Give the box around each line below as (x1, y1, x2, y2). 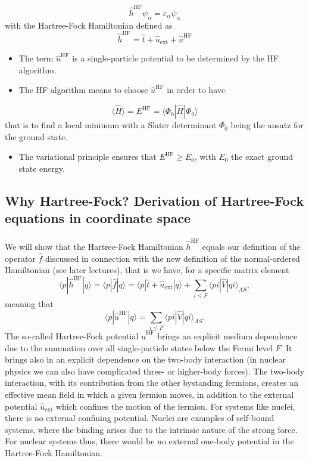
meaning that (5, 298, 54, 310)
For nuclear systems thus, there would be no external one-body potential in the (5, 435, 294, 447)
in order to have (167, 83, 225, 96)
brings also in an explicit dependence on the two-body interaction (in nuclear (5, 353, 286, 366)
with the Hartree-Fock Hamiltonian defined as (5, 18, 173, 31)
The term (18, 52, 54, 64)
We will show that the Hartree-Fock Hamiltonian (5, 240, 183, 252)
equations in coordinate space (5, 209, 191, 227)
